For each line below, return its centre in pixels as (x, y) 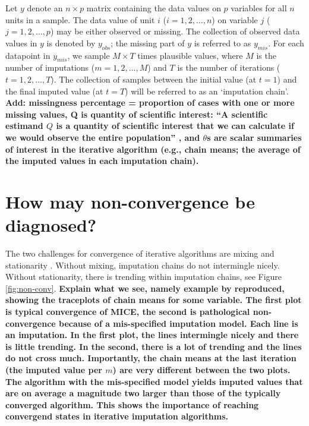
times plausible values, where (190, 55)
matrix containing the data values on (154, 8)
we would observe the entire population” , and (103, 137)
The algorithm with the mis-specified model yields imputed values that (154, 381)
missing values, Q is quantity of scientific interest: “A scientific (137, 114)
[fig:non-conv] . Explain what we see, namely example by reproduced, (145, 288)
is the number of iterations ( (229, 67)
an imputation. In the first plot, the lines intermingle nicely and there (152, 335)
